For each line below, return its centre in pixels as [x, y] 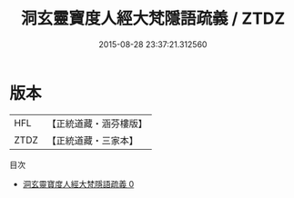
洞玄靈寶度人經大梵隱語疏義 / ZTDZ [153, 19]
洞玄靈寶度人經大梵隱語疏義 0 [78, 183]
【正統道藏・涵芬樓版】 [97, 124]
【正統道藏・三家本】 [93, 140]
